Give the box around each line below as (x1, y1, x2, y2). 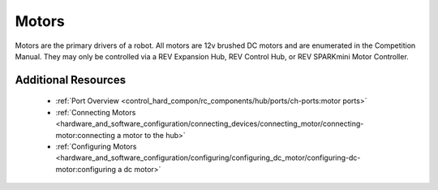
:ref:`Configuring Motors (55, 141, 137, 151)
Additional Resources (15, 73, 126, 87)
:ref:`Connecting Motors (55, 107, 136, 117)
